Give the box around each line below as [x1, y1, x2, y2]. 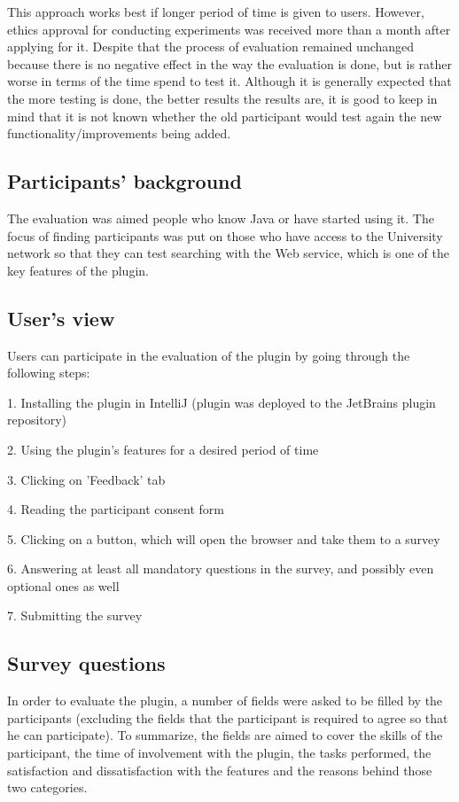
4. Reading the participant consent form [7, 500, 224, 518]
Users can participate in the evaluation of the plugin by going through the [7, 346, 410, 364]
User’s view [7, 304, 115, 331]
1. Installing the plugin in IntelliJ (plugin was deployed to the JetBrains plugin [7, 393, 436, 411]
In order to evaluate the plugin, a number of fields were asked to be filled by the [7, 691, 443, 710]
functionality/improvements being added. [7, 124, 231, 143]
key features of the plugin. [7, 261, 149, 279]
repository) [7, 410, 67, 429]
